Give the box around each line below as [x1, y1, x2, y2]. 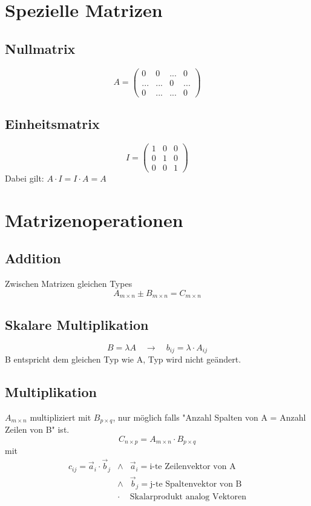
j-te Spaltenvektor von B [150, 479, 242, 488]
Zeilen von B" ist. [5, 423, 70, 436]
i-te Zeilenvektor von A [149, 462, 236, 471]
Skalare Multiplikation [5, 315, 149, 333]
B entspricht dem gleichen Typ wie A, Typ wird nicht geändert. [5, 352, 241, 365]
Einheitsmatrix [5, 114, 100, 133]
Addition [5, 249, 61, 268]
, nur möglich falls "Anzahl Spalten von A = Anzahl [113, 410, 306, 423]
